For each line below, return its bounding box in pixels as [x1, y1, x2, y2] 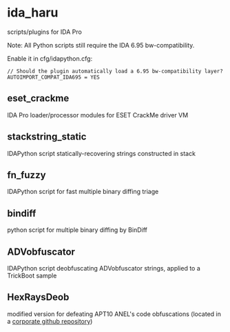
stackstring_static [7, 131, 87, 143]
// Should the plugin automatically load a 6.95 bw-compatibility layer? [7, 68, 224, 75]
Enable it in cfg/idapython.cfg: [7, 54, 93, 63]
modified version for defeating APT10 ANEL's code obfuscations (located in [7, 309, 222, 318]
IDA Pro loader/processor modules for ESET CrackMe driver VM [7, 110, 189, 119]
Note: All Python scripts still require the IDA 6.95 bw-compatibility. [7, 41, 195, 49]
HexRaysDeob [7, 291, 70, 303]
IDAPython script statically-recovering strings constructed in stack [7, 149, 196, 157]
